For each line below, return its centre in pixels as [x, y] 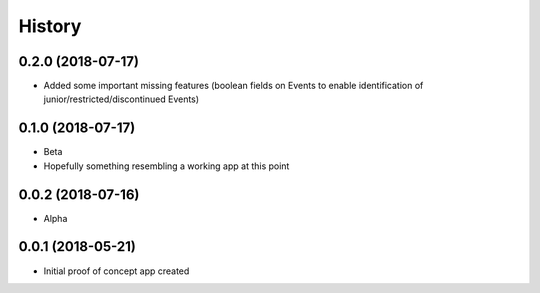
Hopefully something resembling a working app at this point [166, 166]
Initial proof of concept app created [116, 271]
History [50, 26]
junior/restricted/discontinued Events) [121, 99]
